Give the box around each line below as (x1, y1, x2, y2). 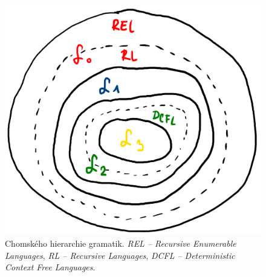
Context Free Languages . (5, 261, 96, 273)
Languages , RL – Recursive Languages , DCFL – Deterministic (5, 249, 235, 261)
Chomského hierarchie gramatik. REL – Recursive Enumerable (5, 237, 236, 250)
